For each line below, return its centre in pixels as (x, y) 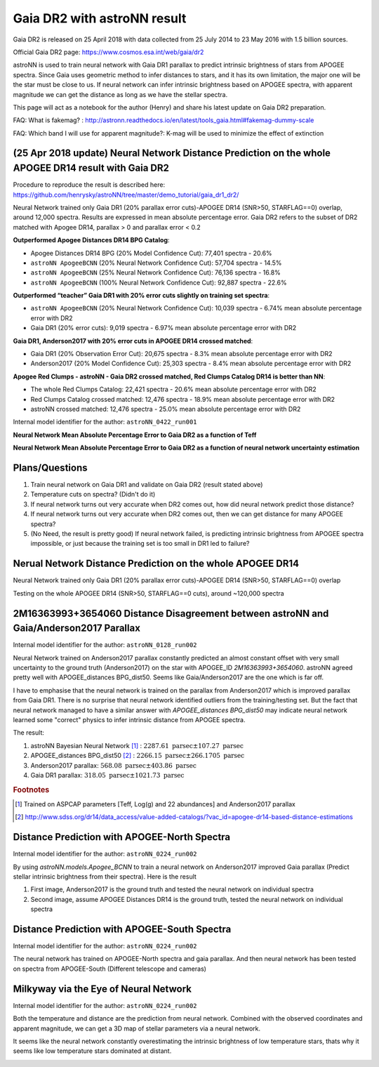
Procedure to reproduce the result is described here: (89, 185)
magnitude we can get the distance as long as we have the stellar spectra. (120, 94)
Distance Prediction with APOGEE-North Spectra (122, 837)
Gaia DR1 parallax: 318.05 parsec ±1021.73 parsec (107, 775)
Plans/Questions (50, 467)
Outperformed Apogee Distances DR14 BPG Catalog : (91, 240)
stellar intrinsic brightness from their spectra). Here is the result (105, 877)
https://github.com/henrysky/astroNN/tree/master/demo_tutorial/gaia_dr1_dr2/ (126, 195)
